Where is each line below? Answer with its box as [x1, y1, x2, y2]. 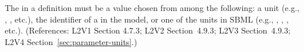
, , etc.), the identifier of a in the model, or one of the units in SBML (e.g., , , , [5, 13, 289, 25]
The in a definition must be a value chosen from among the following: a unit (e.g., [5, 2, 300, 13]
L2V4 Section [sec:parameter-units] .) [5, 35, 137, 47]
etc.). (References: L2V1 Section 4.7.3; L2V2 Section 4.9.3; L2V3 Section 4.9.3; [5, 24, 291, 36]
